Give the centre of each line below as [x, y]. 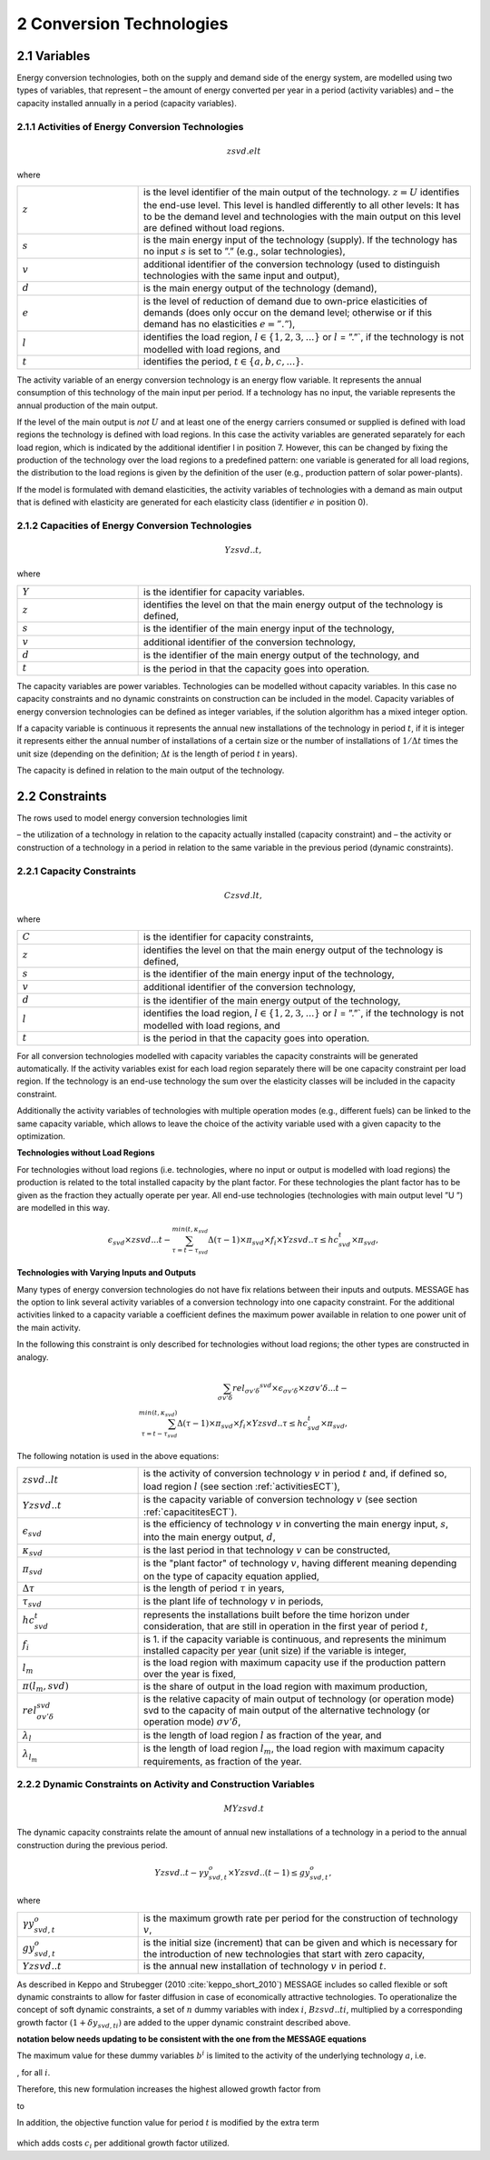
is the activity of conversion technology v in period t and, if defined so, [295, 1474]
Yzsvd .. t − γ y [182, 1872]
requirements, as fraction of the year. [223, 1761]
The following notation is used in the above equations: [118, 1455]
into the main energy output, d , [210, 1536]
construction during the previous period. [92, 1845]
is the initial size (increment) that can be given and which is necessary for [301, 1943]
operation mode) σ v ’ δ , [192, 1722]
